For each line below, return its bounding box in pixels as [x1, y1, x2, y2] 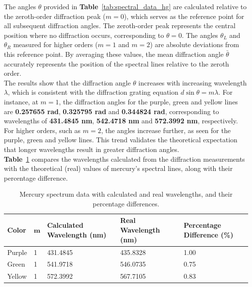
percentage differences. [93, 198, 159, 208]
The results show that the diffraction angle [4, 77, 131, 87]
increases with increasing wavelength [138, 77, 247, 87]
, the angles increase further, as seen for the [101, 125, 231, 135]
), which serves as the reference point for [124, 11, 244, 21]
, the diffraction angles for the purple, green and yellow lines [59, 96, 238, 106]
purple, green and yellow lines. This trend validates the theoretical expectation [4, 135, 237, 145]
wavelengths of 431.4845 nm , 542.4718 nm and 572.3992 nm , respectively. [4, 116, 238, 126]
